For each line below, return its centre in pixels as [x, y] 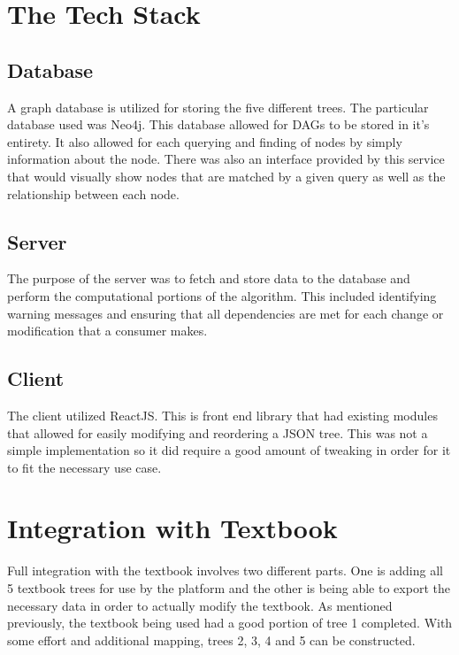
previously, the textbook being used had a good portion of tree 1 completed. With [230, 623]
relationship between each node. [93, 193]
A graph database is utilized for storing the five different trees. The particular [218, 107]
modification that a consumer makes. [107, 331]
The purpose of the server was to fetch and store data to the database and [209, 278]
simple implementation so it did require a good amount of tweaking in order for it [229, 450]
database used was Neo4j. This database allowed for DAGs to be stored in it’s [218, 124]
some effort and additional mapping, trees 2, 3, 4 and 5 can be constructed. [211, 640]
